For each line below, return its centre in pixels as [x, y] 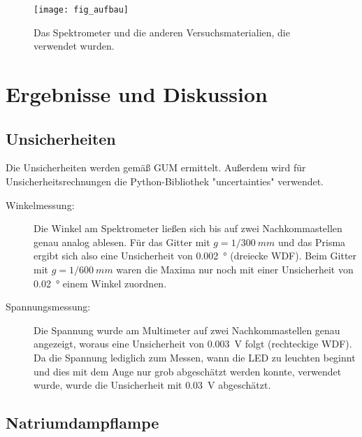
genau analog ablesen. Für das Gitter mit [122, 242]
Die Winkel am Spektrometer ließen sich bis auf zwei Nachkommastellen [188, 228]
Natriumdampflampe [82, 423]
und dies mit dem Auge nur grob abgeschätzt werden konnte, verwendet [188, 371]
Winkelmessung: [40, 205]
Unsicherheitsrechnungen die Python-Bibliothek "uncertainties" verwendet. [165, 181]
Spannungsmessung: [48, 307]
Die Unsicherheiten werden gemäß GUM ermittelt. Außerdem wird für [156, 167]
